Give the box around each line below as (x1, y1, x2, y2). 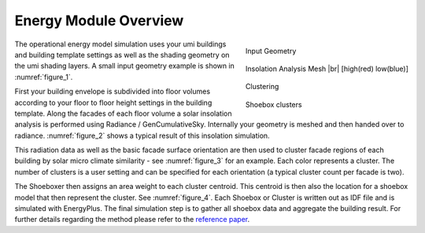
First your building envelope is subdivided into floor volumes (14, 87, 211, 96)
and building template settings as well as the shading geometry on (14, 50, 230, 59)
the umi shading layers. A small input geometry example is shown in (14, 61, 235, 71)
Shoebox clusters (245, 99, 302, 109)
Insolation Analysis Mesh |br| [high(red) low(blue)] (245, 64, 408, 73)
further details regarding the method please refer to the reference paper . (14, 215, 250, 224)
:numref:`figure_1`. (14, 72, 73, 82)
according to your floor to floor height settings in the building (14, 98, 213, 107)
